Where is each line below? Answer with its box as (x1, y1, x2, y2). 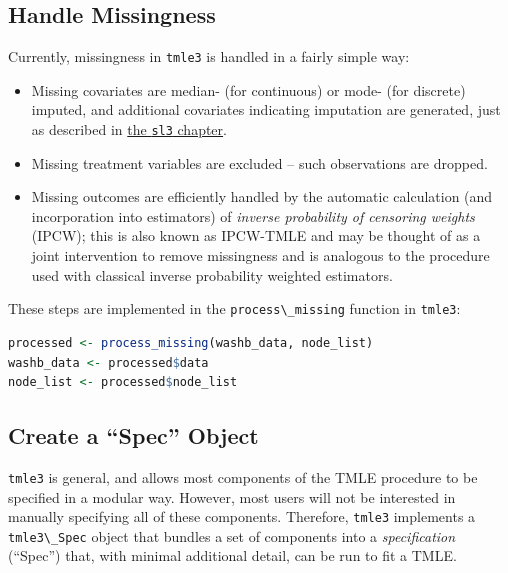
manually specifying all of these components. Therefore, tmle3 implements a (8, 506, 476, 527)
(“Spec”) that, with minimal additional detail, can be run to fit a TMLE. (8, 545, 457, 566)
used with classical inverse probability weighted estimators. (31, 264, 393, 285)
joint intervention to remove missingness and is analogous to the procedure (31, 245, 490, 266)
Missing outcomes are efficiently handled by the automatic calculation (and (31, 186, 493, 207)
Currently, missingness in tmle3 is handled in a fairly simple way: (8, 46, 410, 67)
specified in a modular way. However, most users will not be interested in (8, 486, 456, 507)
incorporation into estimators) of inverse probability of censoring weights (31, 205, 475, 226)
